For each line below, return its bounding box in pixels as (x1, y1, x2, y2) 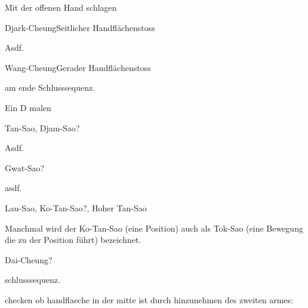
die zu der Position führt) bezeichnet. (5, 233, 141, 246)
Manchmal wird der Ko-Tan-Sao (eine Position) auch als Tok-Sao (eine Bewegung (5, 221, 303, 234)
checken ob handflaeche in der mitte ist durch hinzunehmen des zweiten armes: (5, 293, 293, 306)
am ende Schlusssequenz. (5, 81, 96, 94)
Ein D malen (5, 101, 51, 113)
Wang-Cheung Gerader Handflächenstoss (5, 61, 151, 73)
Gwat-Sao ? (5, 161, 45, 174)
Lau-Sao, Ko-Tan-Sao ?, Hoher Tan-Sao (5, 201, 147, 214)
